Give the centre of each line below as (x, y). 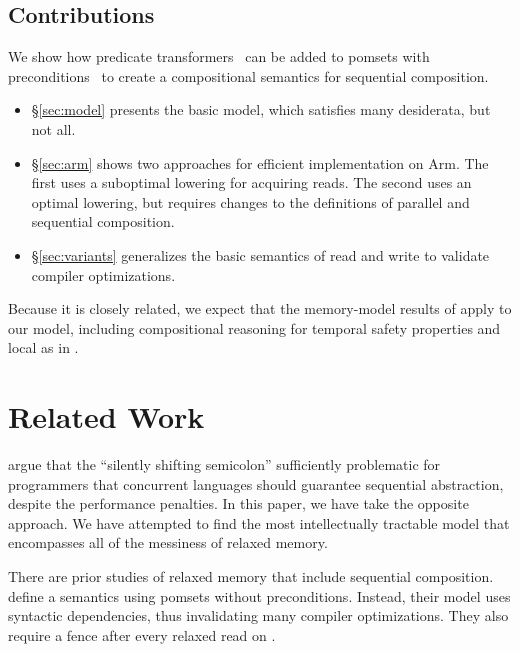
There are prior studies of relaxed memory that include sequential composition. (251, 576)
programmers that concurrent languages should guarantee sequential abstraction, (256, 483)
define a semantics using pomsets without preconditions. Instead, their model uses (259, 595)
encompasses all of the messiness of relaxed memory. (168, 542)
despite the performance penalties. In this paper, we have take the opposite (238, 503)
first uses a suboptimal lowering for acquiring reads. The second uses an (251, 182)
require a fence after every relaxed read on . (142, 634)
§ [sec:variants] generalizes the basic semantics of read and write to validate (260, 254)
